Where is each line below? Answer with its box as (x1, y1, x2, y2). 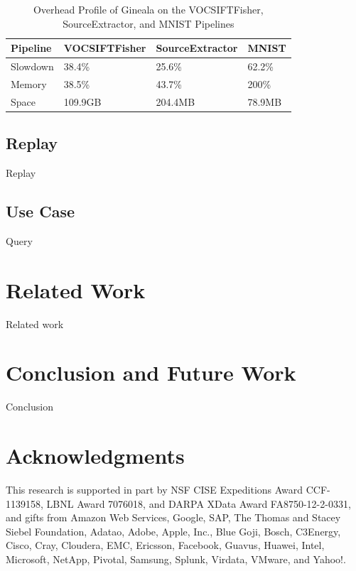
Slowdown (11, 59, 54, 74)
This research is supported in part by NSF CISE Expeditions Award (6, 482, 303, 496)
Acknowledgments (6, 441, 185, 470)
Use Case (6, 200, 75, 222)
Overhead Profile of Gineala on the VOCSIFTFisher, (33, 2, 264, 16)
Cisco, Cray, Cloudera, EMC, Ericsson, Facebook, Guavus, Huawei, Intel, (6, 538, 325, 553)
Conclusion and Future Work (6, 358, 296, 387)
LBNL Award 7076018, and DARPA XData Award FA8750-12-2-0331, (46, 496, 351, 511)
